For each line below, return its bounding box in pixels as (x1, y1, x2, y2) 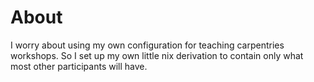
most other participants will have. (10, 60, 148, 72)
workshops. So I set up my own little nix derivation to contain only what (10, 49, 304, 61)
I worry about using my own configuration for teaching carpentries (10, 39, 285, 51)
